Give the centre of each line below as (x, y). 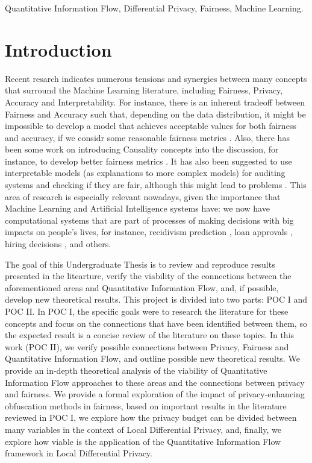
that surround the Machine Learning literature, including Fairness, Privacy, (144, 90)
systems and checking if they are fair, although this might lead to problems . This (156, 185)
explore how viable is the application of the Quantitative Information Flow (143, 441)
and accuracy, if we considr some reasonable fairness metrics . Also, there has (147, 137)
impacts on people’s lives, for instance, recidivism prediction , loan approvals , (149, 232)
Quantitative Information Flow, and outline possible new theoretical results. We (152, 358)
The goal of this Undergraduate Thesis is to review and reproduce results (140, 264)
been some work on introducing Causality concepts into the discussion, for (142, 149)
